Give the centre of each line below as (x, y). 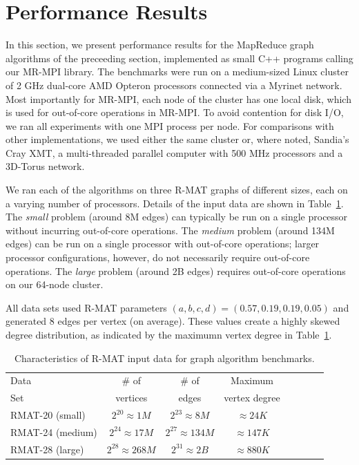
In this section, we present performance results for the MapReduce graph (160, 45)
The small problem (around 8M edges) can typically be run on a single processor (177, 217)
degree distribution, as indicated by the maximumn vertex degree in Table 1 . (169, 334)
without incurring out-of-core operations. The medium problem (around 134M (170, 230)
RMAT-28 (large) (47, 449)
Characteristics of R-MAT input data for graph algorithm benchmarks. (164, 358)
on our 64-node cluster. (55, 284)
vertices (132, 398)
